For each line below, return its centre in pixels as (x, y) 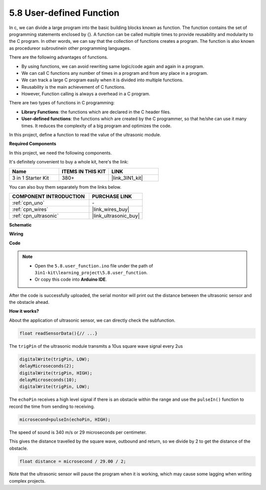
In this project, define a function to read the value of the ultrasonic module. (85, 135)
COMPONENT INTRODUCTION (49, 196)
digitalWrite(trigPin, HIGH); (56, 373)
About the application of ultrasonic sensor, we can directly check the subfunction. (92, 320)
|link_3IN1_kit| (127, 178)
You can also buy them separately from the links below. (65, 187)
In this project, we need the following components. (60, 153)
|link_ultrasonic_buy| (116, 216)
